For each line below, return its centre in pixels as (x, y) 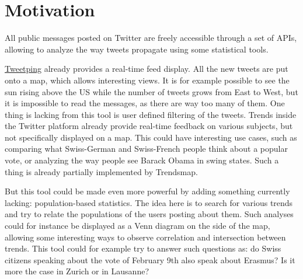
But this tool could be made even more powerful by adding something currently (147, 191)
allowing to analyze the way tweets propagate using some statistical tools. (137, 49)
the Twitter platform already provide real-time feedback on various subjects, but (149, 126)
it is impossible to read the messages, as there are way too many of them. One (145, 103)
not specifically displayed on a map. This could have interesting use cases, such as (151, 137)
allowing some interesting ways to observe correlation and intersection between (145, 237)
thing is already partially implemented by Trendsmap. (101, 171)
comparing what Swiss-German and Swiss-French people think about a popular (146, 149)
